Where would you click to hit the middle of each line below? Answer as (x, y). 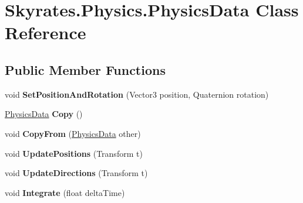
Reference (46, 32)
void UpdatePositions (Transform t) (74, 153)
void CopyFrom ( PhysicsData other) (73, 133)
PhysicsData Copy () (44, 114)
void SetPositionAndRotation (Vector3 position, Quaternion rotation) (137, 94)
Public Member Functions (85, 69)
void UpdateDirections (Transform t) (76, 173)
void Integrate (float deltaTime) (65, 192)
